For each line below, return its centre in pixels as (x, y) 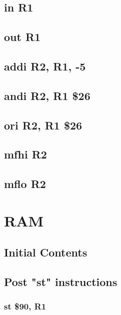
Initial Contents (46, 252)
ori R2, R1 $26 (43, 125)
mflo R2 (25, 184)
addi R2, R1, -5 (45, 66)
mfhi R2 (25, 154)
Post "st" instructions (61, 282)
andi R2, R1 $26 (47, 95)
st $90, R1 (25, 306)
